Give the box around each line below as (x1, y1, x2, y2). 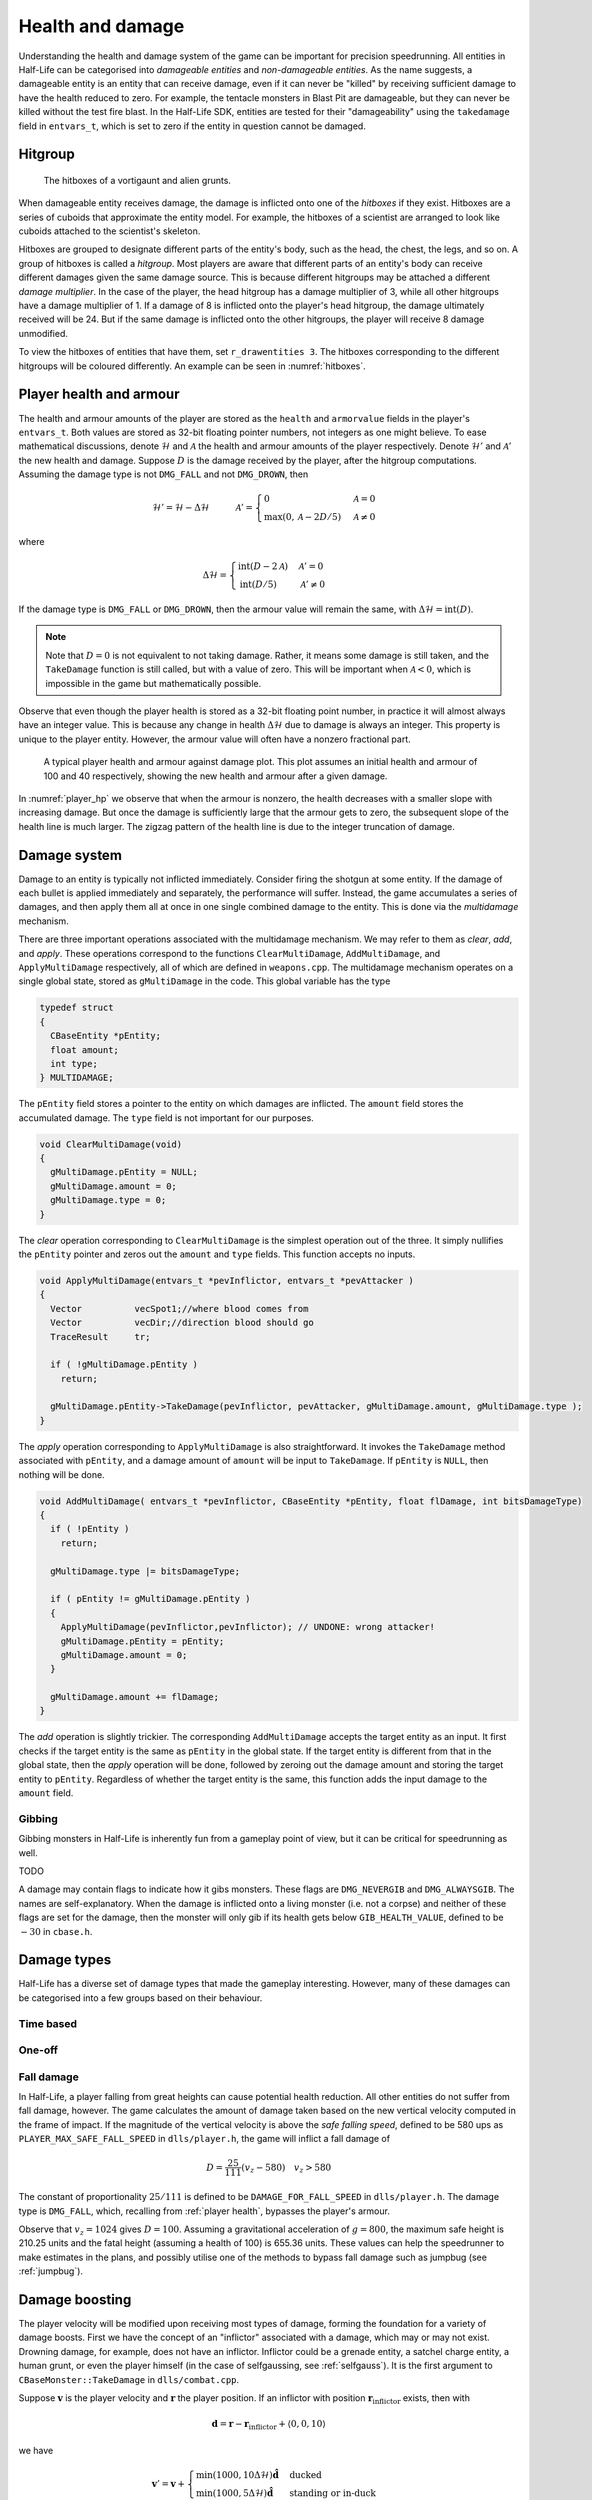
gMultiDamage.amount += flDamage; (50, 1691, 220, 1703)
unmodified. (18, 327, 69, 339)
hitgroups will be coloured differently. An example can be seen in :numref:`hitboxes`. (18, 360, 367, 372)
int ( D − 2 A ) (238, 561, 289, 572)
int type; (50, 1058, 99, 1069)
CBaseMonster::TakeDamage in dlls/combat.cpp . (18, 2373, 240, 2385)
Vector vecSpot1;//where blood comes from (50, 1303, 309, 1314)
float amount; (50, 1044, 120, 1055)
